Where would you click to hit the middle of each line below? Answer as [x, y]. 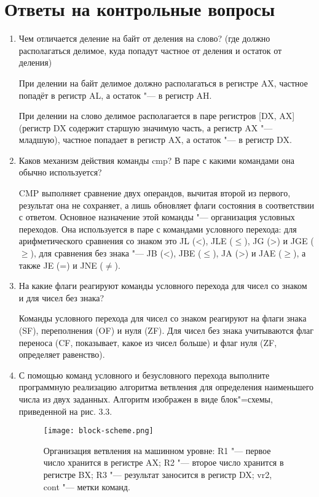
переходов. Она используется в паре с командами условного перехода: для [158, 229]
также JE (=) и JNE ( [61, 265]
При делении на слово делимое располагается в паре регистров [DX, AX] [157, 116]
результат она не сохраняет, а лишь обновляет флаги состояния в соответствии [167, 205]
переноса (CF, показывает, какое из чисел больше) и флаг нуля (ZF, [148, 342]
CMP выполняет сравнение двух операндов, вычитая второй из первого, [155, 193]
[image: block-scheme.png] [98, 431]
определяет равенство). [62, 354]
